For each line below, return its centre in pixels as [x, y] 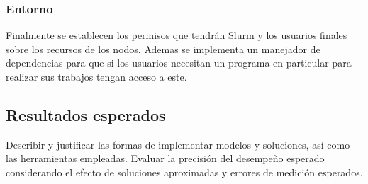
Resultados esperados [86, 114]
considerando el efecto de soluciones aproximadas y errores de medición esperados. [184, 172]
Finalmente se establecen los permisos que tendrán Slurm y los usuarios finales [177, 35]
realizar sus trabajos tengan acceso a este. [96, 76]
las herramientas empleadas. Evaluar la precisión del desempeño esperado [165, 158]
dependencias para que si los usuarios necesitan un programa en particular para [179, 63]
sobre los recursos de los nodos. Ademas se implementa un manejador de [163, 48]
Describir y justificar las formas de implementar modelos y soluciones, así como [178, 144]
